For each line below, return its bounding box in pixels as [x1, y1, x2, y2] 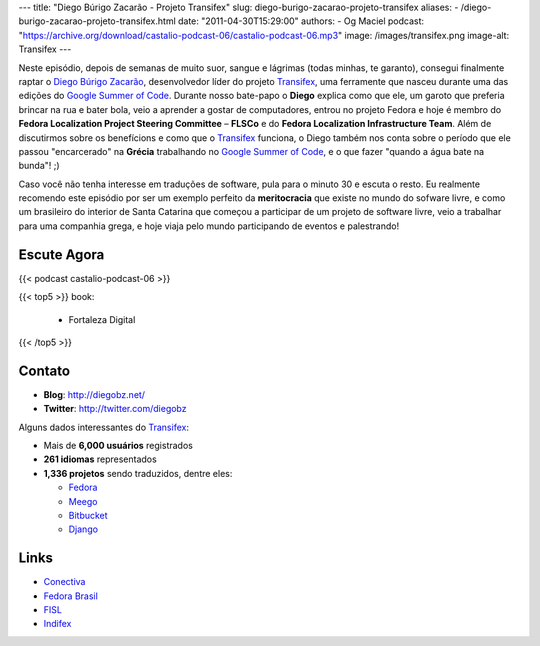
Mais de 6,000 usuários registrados [43, 440, 194, 452]
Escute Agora [18, 246, 105, 263]
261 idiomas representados [43, 453, 157, 465]
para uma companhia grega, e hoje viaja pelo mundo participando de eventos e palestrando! [18, 220, 400, 232]
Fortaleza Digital [68, 313, 136, 325]
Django [68, 523, 99, 535]
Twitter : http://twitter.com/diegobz [43, 403, 187, 415]
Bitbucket [68, 509, 109, 521]
